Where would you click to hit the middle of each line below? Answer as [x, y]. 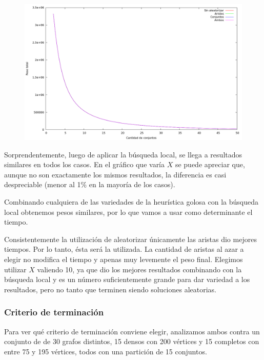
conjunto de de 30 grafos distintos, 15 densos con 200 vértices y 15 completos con [132, 341]
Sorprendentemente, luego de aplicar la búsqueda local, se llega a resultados [123, 154]
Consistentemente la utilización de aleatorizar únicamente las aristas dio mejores [130, 239]
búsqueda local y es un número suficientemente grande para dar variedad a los [127, 279]
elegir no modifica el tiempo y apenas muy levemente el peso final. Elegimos [124, 259]
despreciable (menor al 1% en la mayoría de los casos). [90, 184]
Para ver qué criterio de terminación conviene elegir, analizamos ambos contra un [132, 331]
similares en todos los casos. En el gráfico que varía [85, 164]
